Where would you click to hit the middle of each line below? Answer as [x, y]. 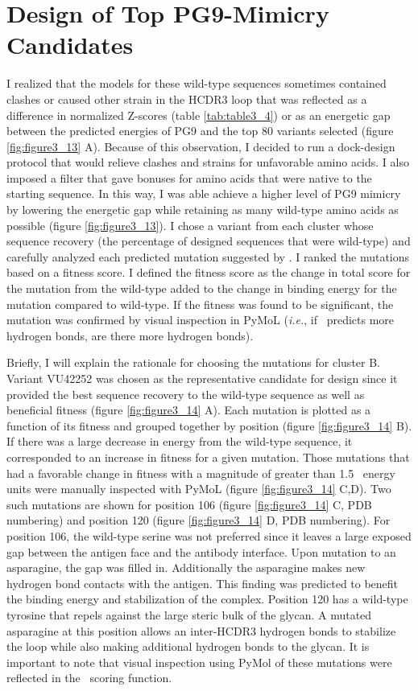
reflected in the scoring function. [89, 678]
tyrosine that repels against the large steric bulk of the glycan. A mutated [189, 614]
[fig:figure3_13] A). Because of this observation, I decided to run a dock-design [201, 146]
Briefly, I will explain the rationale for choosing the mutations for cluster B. [194, 362]
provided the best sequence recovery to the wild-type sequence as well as [186, 394]
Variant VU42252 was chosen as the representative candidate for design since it [202, 378]
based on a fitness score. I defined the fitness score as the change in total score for [209, 272]
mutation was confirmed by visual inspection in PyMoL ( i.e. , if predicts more [201, 320]
